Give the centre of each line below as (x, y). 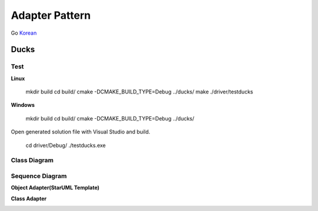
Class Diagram (32, 160)
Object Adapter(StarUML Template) (55, 187)
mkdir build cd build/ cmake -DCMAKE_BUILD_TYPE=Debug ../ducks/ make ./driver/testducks (139, 92)
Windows (23, 105)
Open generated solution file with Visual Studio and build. (80, 132)
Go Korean (24, 33)
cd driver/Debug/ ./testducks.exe (66, 145)
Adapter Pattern (51, 15)
